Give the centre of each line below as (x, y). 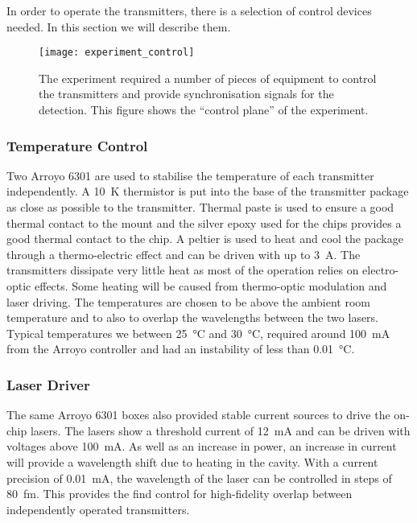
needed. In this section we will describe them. (119, 26)
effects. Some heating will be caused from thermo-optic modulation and (211, 286)
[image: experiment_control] (117, 53)
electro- (381, 270)
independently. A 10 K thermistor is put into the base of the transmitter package (208, 191)
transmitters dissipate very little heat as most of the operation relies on (183, 270)
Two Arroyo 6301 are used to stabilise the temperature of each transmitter (190, 175)
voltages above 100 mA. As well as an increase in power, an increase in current (202, 446)
